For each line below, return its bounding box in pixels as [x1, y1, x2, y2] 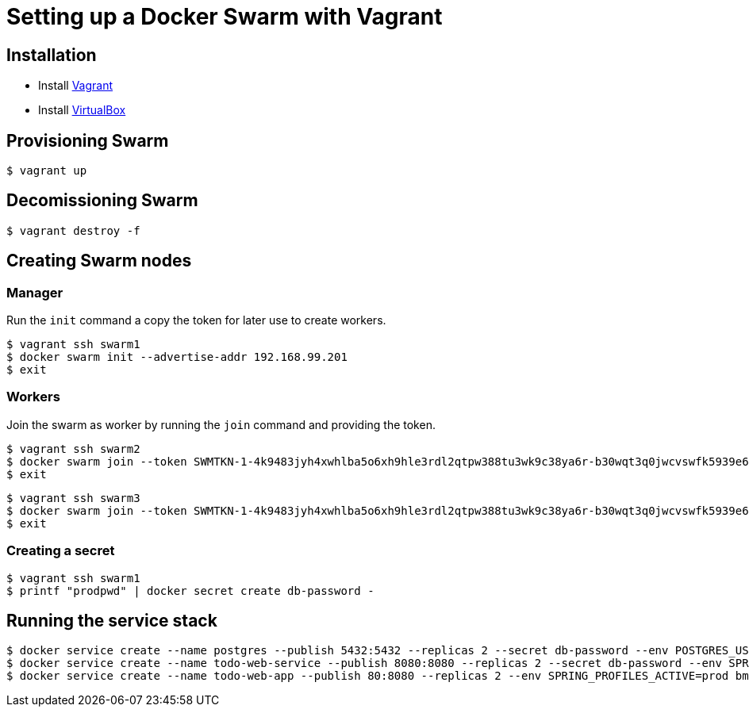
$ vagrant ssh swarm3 [6, 491, 140, 504]
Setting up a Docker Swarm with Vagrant [6, 3, 443, 30]
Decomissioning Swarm [6, 190, 198, 211]
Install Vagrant [38, 79, 113, 93]
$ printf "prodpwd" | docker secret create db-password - [6, 584, 374, 597]
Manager [6, 284, 63, 301]
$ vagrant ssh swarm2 [6, 442, 140, 455]
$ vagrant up [6, 164, 87, 178]
